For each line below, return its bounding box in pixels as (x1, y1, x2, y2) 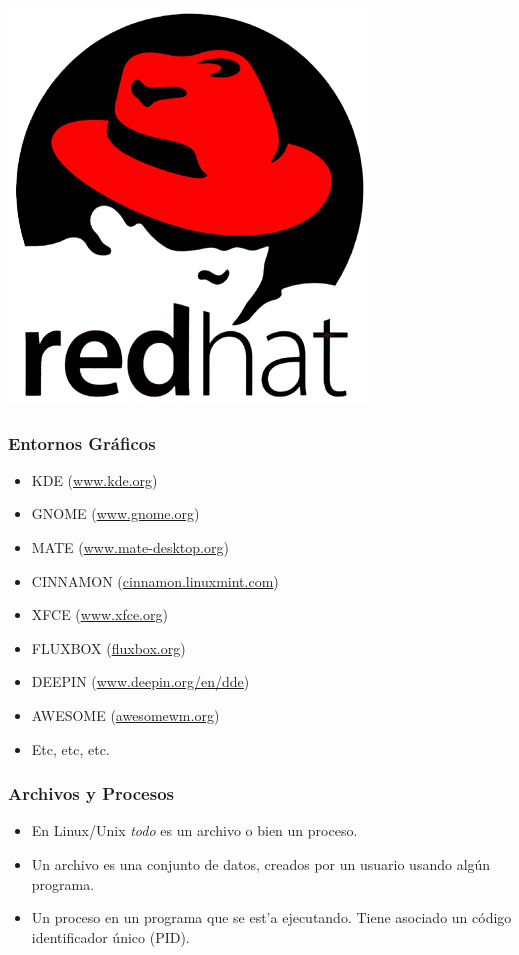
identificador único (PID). (31, 926, 190, 947)
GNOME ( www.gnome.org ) (31, 503, 200, 524)
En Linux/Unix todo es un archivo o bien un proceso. (31, 820, 358, 841)
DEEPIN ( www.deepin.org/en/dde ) (31, 671, 250, 692)
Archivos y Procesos (8, 781, 174, 806)
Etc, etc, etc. (31, 738, 110, 759)
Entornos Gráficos (8, 430, 156, 455)
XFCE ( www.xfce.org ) (31, 604, 168, 625)
